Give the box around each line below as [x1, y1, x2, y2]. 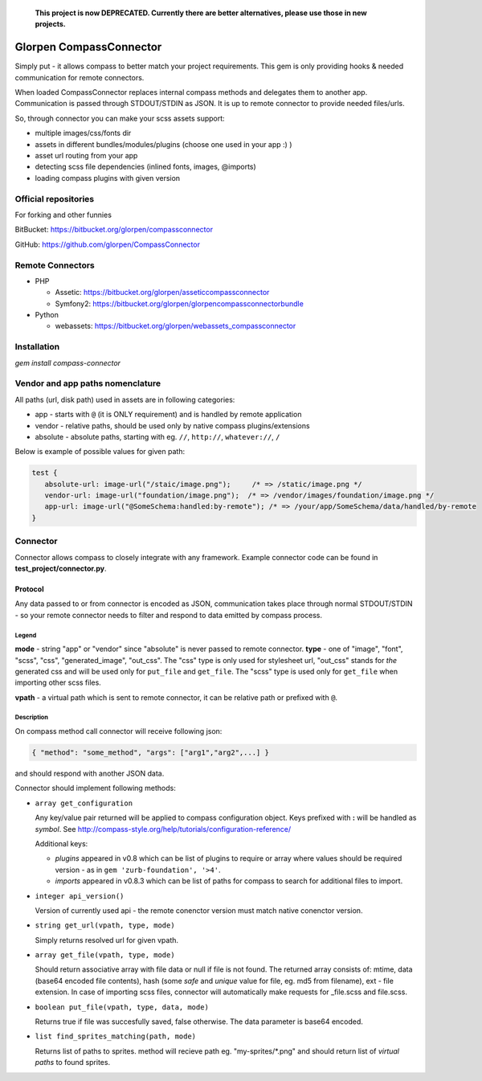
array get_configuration [35, 798, 133, 808]
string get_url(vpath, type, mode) [35, 921, 176, 930]
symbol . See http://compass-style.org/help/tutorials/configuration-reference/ [35, 824, 292, 833]
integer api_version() [35, 891, 125, 900]
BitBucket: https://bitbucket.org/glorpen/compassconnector [14, 225, 213, 235]
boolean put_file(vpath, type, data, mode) [35, 1002, 209, 1012]
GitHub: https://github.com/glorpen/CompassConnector [14, 240, 201, 249]
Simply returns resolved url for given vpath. [35, 935, 179, 944]
